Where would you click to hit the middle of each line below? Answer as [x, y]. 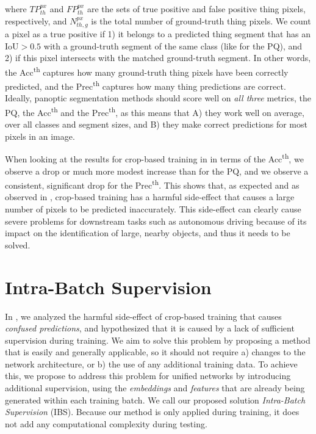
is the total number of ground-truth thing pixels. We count [201, 20]
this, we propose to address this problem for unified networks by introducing [148, 376]
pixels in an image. [40, 136]
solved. [18, 244]
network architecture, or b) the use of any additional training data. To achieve [151, 363]
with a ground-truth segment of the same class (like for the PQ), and [173, 45]
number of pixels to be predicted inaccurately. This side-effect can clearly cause [153, 209]
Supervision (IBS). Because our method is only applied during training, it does [152, 412]
